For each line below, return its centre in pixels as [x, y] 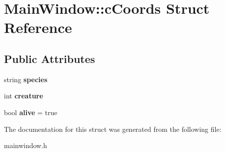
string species [26, 79]
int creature [24, 96]
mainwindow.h [26, 145]
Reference [38, 27]
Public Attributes [50, 58]
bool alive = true [31, 112]
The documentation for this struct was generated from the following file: [113, 129]
